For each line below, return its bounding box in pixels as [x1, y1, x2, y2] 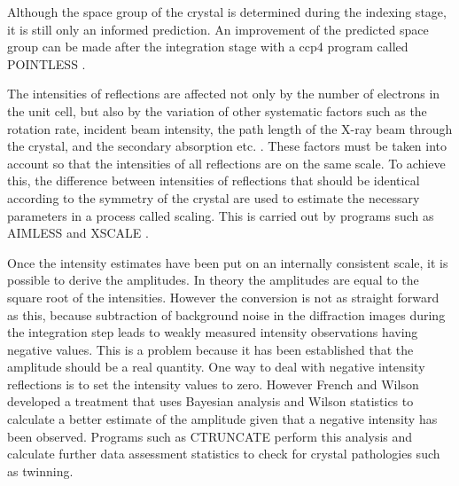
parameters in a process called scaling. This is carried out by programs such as [7, 206, 434, 224]
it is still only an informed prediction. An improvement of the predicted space [7, 20, 429, 38]
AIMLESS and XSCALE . [7, 223, 149, 242]
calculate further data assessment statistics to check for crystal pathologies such [7, 444, 440, 463]
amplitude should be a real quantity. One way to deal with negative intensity [7, 357, 425, 376]
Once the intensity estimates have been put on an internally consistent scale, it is [7, 253, 448, 271]
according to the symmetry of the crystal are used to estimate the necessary [7, 188, 420, 207]
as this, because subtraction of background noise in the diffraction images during [7, 305, 446, 324]
